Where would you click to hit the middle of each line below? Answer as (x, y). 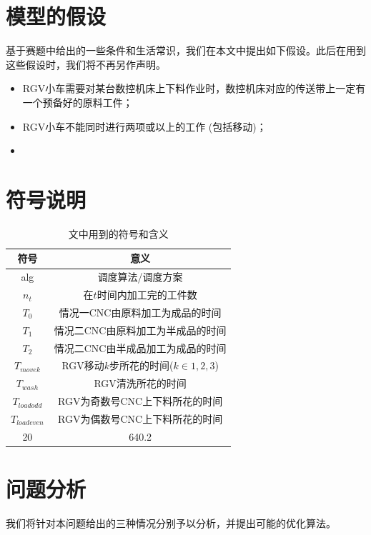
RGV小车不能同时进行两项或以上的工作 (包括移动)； (144, 126)
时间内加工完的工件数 (147, 295)
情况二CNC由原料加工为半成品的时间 (140, 330)
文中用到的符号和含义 (118, 233)
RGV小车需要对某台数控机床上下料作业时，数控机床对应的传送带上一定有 (194, 88)
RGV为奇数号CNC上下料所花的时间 (140, 401)
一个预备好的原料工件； (78, 102)
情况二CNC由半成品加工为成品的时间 (140, 347)
